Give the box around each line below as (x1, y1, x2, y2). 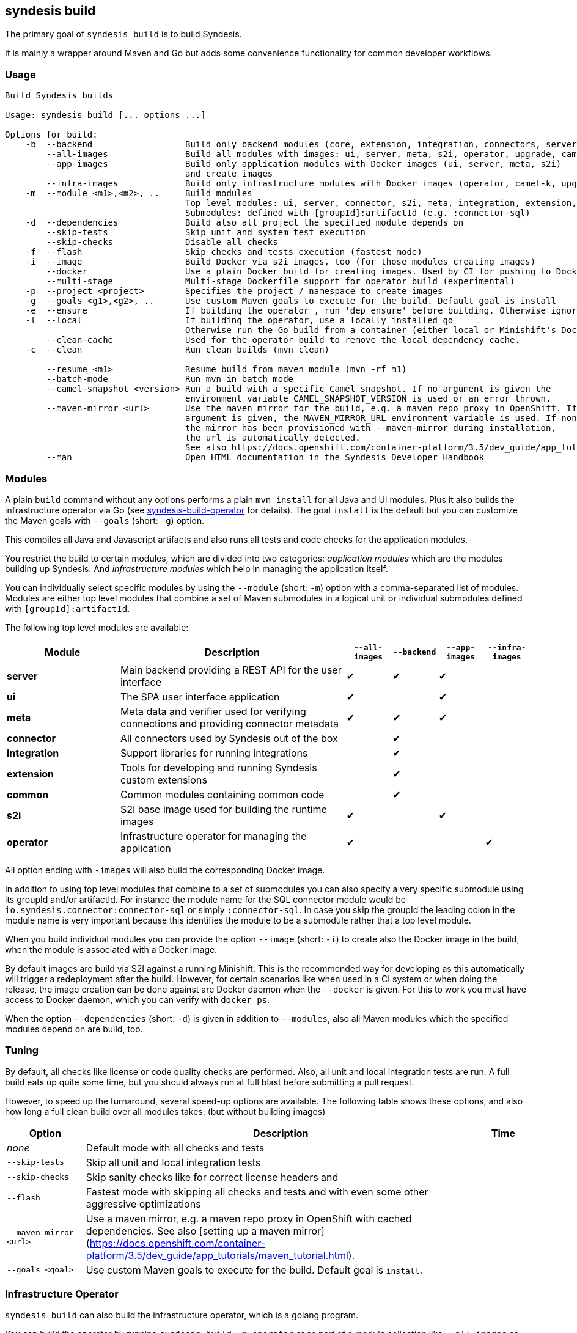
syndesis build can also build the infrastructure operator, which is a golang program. (5, 1310, 359, 1321)
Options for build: (5, 130, 98, 140)
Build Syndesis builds (5, 90, 114, 101)
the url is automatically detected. (185, 433, 361, 443)
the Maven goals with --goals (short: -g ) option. (5, 515, 205, 526)
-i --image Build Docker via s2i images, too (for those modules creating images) (25, 257, 536, 267)
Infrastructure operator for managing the (120, 829, 307, 842)
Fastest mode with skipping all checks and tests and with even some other (86, 1185, 428, 1198)
